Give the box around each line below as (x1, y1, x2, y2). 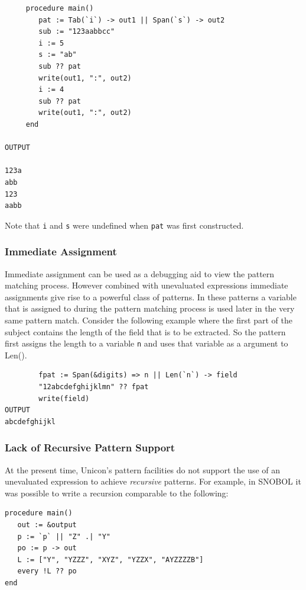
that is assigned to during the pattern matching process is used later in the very (5, 302, 295, 315)
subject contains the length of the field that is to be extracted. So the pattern (5, 325, 286, 338)
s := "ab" (38, 50, 77, 59)
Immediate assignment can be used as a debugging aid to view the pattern (5, 267, 275, 280)
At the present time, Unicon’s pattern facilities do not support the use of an (5, 463, 281, 476)
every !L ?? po (17, 567, 77, 576)
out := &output (17, 520, 77, 529)
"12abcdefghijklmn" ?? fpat (38, 382, 149, 391)
